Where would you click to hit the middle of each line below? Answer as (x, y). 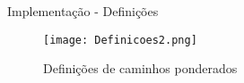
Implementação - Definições (83, 11)
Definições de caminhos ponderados (140, 68)
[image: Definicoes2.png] (120, 40)
